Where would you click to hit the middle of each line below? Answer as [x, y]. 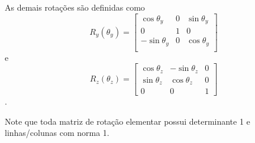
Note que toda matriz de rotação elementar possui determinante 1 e [127, 121]
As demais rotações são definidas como [75, 7]
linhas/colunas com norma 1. [57, 133]
